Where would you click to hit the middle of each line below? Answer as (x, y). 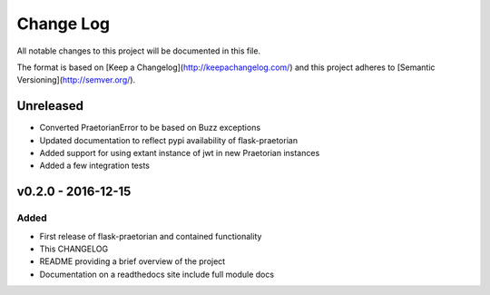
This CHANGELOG (74, 249)
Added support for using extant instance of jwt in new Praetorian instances (180, 153)
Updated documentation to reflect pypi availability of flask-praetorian (169, 140)
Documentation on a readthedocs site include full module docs (157, 274)
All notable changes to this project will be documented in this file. (139, 51)
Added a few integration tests (94, 166)
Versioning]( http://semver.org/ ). (76, 80)
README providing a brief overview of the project (132, 261)
